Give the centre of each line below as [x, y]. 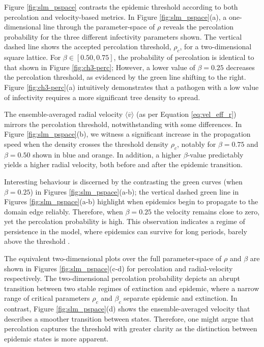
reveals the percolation [198, 27]
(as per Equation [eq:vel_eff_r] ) [186, 114]
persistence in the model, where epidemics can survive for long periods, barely [126, 231]
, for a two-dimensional [216, 46]
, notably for [196, 144]
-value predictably [215, 154]
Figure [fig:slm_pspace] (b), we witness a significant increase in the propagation [127, 134]
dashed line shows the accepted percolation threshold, [88, 46]
